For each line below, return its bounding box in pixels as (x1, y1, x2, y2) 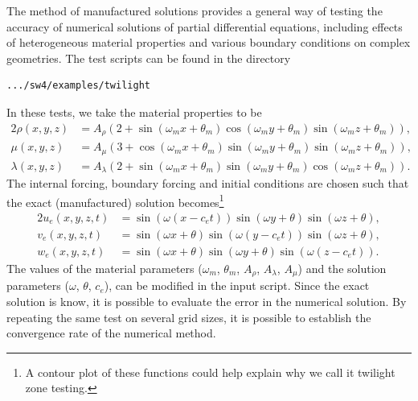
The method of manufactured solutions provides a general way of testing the (6, 2, 383, 19)
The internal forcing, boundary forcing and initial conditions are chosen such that (6, 175, 409, 192)
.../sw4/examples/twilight (6, 80, 150, 92)
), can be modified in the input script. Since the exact (104, 277, 370, 294)
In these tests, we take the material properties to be (6, 103, 262, 120)
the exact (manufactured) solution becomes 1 (6, 191, 224, 210)
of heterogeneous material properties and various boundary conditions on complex (6, 34, 411, 51)
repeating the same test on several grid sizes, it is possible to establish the (6, 308, 371, 325)
